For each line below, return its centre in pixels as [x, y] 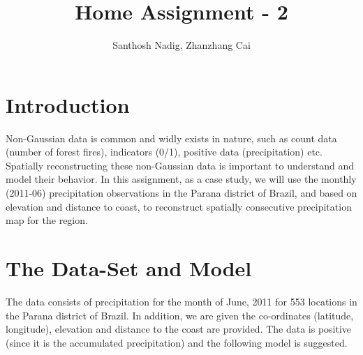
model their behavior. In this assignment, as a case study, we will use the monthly [181, 179]
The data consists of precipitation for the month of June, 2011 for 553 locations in [181, 301]
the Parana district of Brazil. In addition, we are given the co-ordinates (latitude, [180, 315]
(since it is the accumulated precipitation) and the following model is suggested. [177, 342]
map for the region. [47, 220]
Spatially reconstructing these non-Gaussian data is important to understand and [180, 165]
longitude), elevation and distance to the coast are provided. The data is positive [179, 329]
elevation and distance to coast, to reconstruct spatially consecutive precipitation [179, 206]
